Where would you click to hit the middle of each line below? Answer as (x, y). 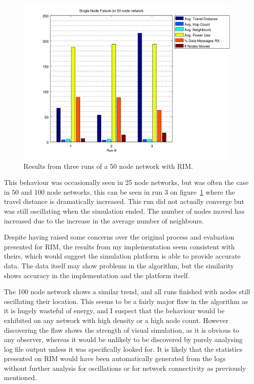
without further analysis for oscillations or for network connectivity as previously (125, 368)
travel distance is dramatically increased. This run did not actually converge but (124, 201)
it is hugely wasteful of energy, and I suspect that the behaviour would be (114, 311)
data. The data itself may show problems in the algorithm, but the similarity (119, 265)
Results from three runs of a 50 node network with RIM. (108, 166)
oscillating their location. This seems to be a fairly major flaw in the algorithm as (126, 301)
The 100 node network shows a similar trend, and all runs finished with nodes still (127, 292)
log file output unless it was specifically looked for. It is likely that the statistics (123, 349)
